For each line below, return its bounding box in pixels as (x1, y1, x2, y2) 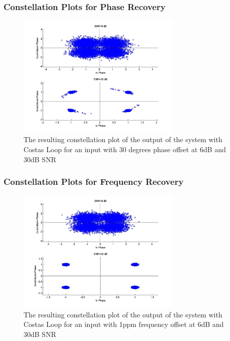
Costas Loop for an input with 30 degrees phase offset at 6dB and (24, 144, 226, 154)
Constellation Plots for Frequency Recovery (4, 175, 184, 188)
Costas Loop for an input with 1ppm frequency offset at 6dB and (24, 319, 224, 329)
